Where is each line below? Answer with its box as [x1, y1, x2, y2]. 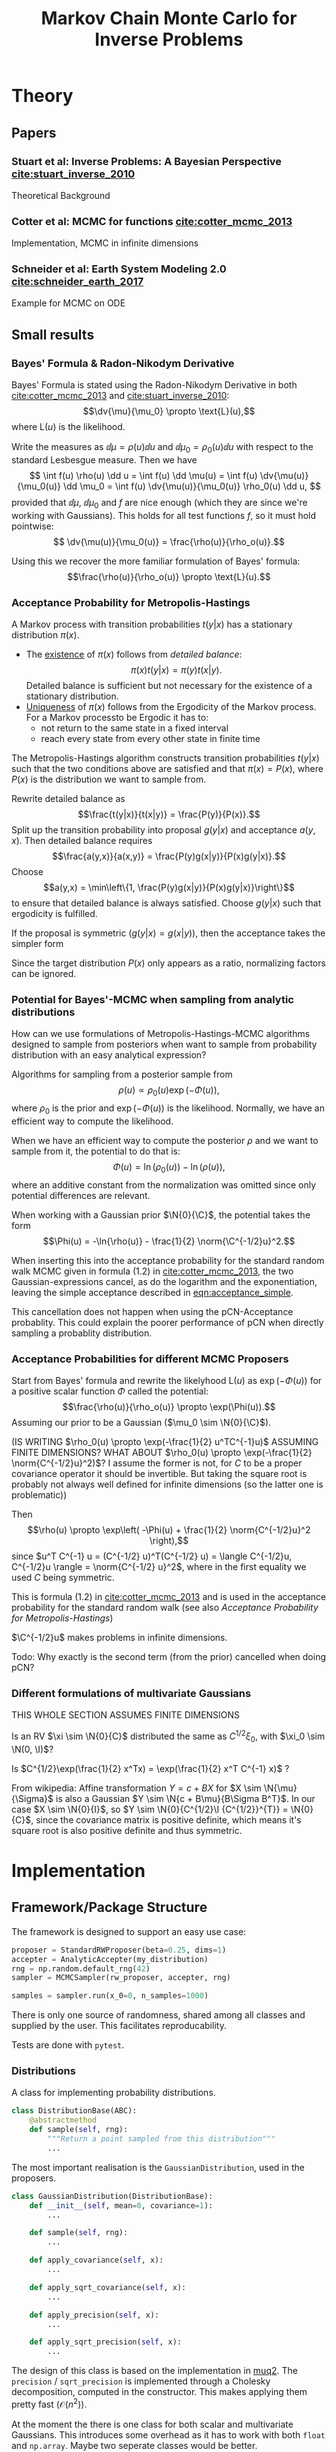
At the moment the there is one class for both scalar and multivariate [11, 2418, 294, 2430]
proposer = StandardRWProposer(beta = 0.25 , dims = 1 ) [11, 1945, 227, 1955]
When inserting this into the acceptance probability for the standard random [11, 1254, 325, 1266]
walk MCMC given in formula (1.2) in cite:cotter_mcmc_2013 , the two [11, 1265, 294, 1277]
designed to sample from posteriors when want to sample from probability [11, 1038, 318, 1051]
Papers [11, 124, 57, 141]
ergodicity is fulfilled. [11, 908, 98, 920]
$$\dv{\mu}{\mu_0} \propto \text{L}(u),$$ [82, 405, 256, 417]
